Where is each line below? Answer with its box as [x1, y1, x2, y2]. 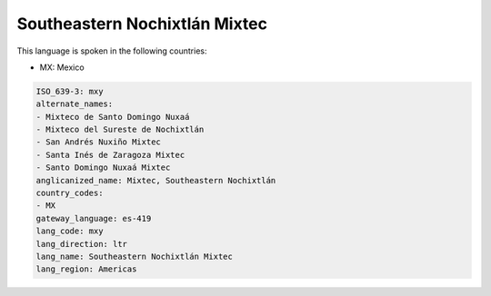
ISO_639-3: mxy [35, 86, 104, 96]
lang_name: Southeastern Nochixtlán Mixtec [35, 252, 234, 261]
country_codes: [35, 188, 104, 199]
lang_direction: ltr [35, 239, 127, 249]
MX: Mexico [39, 62, 85, 73]
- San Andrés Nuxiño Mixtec [35, 137, 161, 147]
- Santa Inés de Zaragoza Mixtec [35, 150, 185, 160]
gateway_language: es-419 [35, 213, 152, 223]
